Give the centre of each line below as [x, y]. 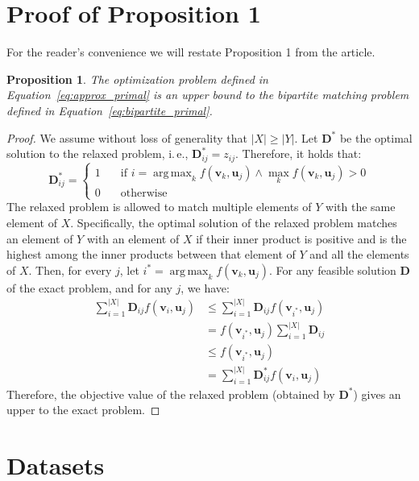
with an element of [133, 238]
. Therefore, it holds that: [298, 153]
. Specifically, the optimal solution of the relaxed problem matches [234, 222]
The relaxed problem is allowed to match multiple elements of [159, 207]
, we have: [205, 287]
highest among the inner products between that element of [151, 254]
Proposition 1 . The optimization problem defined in [137, 79]
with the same [361, 207]
